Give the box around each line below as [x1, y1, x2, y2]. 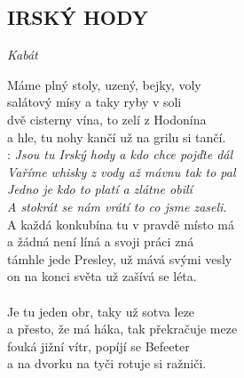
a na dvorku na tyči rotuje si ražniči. [7, 354, 207, 373]
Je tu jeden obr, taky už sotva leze [7, 302, 195, 320]
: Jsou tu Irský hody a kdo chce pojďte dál [7, 145, 233, 164]
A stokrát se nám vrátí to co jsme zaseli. [7, 197, 227, 215]
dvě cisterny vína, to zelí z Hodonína [7, 109, 207, 128]
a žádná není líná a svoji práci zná [7, 232, 194, 251]
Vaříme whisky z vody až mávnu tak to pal [7, 162, 236, 181]
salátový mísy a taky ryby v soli [7, 92, 182, 111]
